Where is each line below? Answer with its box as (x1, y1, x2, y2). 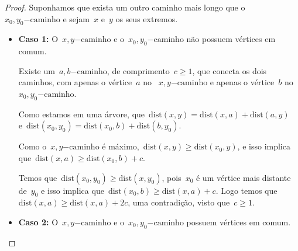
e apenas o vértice (210, 76, 275, 88)
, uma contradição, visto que (128, 196, 230, 208)
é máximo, (102, 140, 139, 152)
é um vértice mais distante (196, 171, 291, 183)
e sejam (63, 12, 90, 25)
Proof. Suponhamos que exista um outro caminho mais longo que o (5, 1, 245, 13)
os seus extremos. (115, 12, 178, 25)
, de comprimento (107, 64, 170, 76)
